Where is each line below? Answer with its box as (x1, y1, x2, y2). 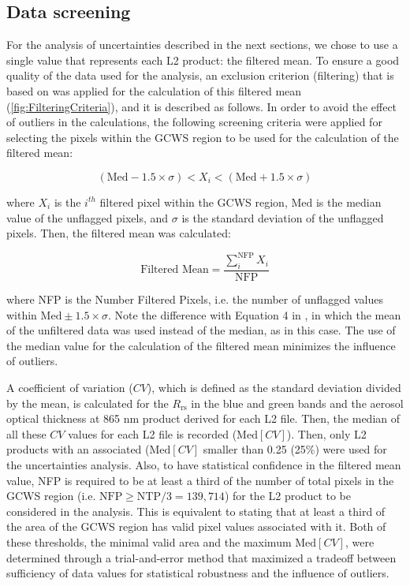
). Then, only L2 (286, 425, 367, 442)
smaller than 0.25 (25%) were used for (203, 441, 387, 457)
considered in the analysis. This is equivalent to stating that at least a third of (6, 502, 386, 519)
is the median (315, 193, 382, 210)
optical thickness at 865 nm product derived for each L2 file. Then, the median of (6, 410, 401, 427)
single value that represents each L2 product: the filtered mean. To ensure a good (6, 51, 400, 68)
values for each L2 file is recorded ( (68, 425, 237, 442)
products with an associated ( (6, 441, 150, 457)
